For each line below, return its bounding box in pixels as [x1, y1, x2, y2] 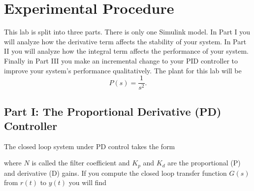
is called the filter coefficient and [32, 158, 130, 168]
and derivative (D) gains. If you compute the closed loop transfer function [4, 167, 227, 178]
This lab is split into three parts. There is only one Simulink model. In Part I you [4, 27, 251, 37]
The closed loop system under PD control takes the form [4, 141, 175, 151]
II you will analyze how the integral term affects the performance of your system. [4, 46, 249, 56]
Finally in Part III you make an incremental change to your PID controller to [4, 55, 238, 65]
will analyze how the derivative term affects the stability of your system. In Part [4, 36, 247, 46]
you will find [68, 177, 107, 188]
